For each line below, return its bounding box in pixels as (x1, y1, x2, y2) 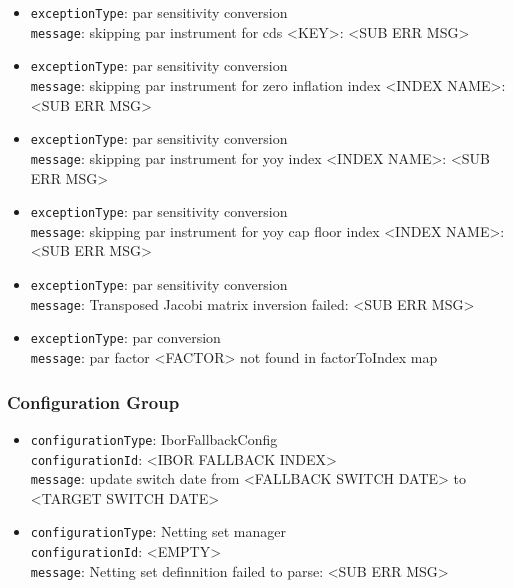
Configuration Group (7, 389, 180, 414)
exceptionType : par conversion (30, 327, 221, 348)
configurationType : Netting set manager (30, 521, 286, 542)
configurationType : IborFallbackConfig (30, 428, 278, 449)
